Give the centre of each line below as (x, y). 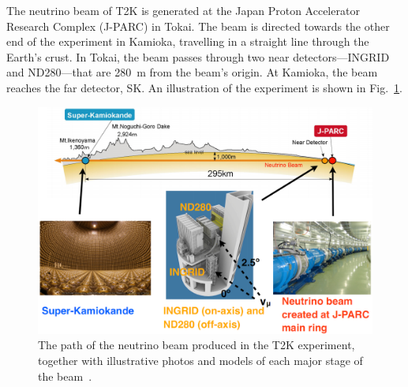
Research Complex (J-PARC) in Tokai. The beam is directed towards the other (198, 26)
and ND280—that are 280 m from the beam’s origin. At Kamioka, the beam (192, 72)
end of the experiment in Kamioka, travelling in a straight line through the (188, 41)
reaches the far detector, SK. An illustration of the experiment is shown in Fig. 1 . (204, 87)
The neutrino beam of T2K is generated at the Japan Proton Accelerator (183, 10)
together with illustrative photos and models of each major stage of (200, 360)
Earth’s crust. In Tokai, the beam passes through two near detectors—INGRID (198, 56)
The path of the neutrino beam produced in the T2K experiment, (197, 345)
